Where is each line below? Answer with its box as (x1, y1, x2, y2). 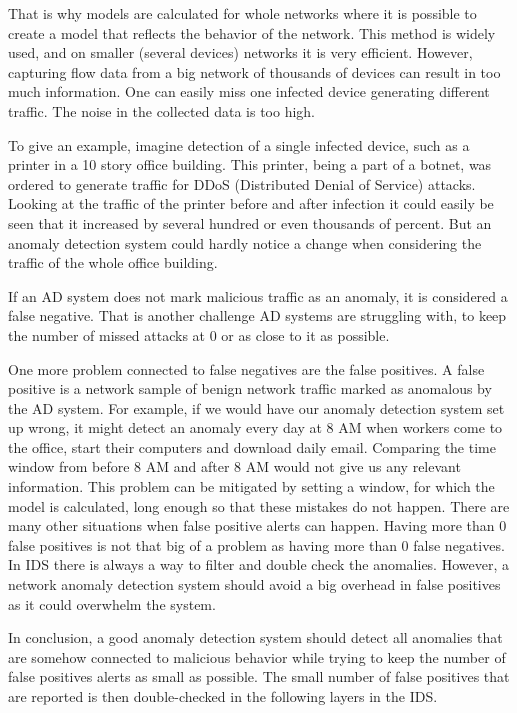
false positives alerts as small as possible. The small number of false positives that (8, 666, 510, 687)
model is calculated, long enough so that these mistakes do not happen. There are (8, 495, 510, 516)
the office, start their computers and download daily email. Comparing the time (8, 436, 496, 457)
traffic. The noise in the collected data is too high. (8, 100, 316, 121)
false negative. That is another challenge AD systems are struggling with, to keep (8, 305, 507, 326)
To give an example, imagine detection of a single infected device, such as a (8, 134, 470, 155)
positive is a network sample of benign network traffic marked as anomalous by (8, 378, 492, 399)
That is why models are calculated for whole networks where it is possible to (8, 3, 477, 23)
